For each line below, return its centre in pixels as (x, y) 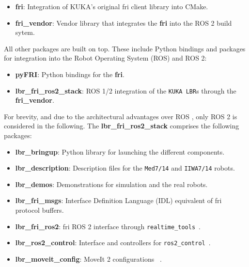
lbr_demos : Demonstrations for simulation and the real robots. (111, 184)
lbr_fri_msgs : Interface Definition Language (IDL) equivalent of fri (118, 200)
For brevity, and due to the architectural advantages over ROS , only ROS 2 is (121, 116)
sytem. (25, 32)
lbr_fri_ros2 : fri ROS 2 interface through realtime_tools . (108, 226)
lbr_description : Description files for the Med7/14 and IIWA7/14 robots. (125, 168)
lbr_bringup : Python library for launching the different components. (120, 151)
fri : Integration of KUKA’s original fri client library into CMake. (112, 6)
